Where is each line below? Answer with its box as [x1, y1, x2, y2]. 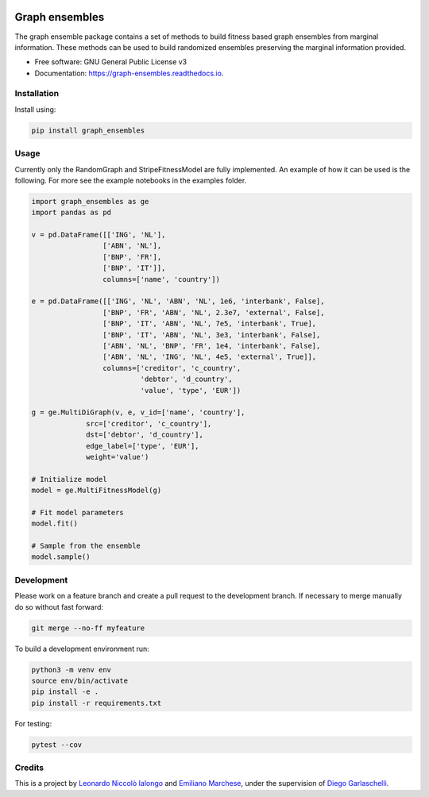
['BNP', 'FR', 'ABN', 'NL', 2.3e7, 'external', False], [102, 308, 325, 317]
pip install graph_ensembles [31, 125, 145, 135]
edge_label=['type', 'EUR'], [86, 441, 199, 450]
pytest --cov [31, 740, 83, 749]
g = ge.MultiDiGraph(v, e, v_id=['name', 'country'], [31, 408, 245, 417]
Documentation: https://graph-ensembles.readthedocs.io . [34, 68, 224, 78]
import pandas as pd [31, 208, 111, 218]
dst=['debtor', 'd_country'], [86, 430, 204, 440]
